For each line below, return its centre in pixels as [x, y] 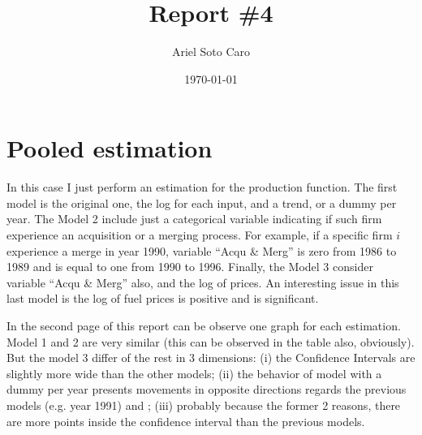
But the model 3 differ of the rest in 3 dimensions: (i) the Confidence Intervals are [211, 357]
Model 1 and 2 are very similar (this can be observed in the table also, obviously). [211, 341]
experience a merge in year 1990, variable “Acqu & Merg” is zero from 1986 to [202, 250]
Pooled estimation [110, 148]
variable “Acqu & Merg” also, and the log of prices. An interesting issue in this [203, 282]
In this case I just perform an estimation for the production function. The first [202, 187]
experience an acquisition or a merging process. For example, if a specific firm [200, 235]
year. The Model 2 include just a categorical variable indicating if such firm [194, 219]
